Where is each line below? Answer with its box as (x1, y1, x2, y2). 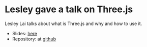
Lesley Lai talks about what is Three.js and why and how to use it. (5, 20, 142, 27)
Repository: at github (12, 36, 56, 42)
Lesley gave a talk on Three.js (5, 4, 133, 15)
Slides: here (12, 30, 38, 36)
